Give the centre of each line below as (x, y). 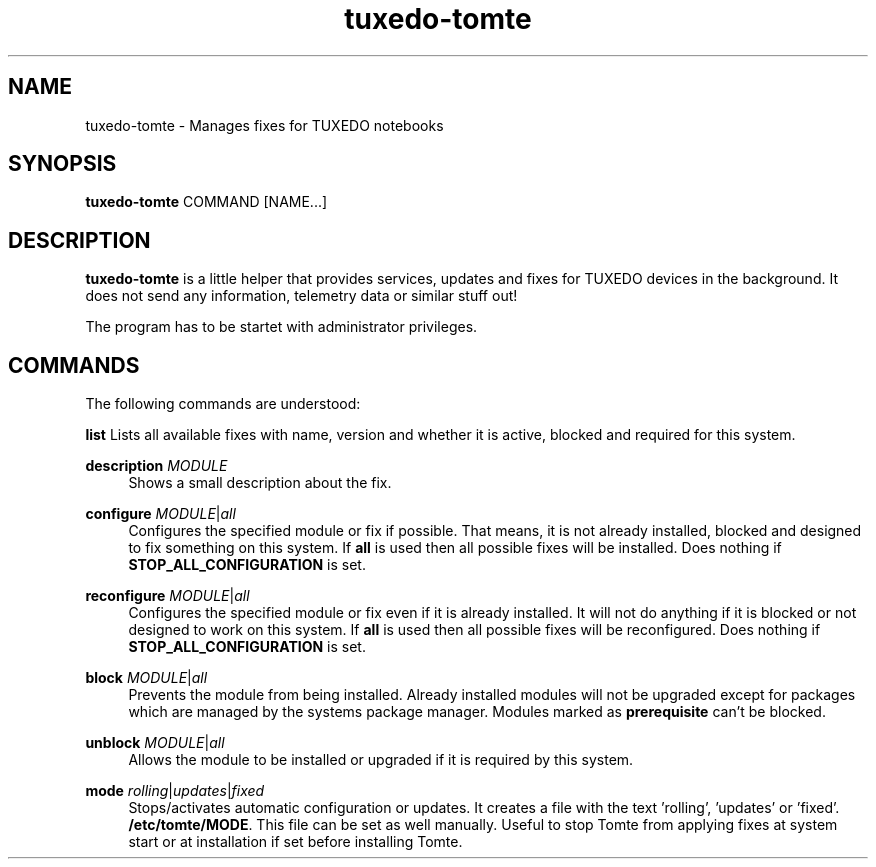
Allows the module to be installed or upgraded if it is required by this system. (381, 760)
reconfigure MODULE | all (167, 596)
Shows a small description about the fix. (260, 483)
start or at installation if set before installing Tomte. (295, 842)
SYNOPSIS (62, 164)
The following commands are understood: (223, 404)
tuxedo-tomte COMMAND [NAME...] (206, 202)
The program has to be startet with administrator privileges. (281, 327)
